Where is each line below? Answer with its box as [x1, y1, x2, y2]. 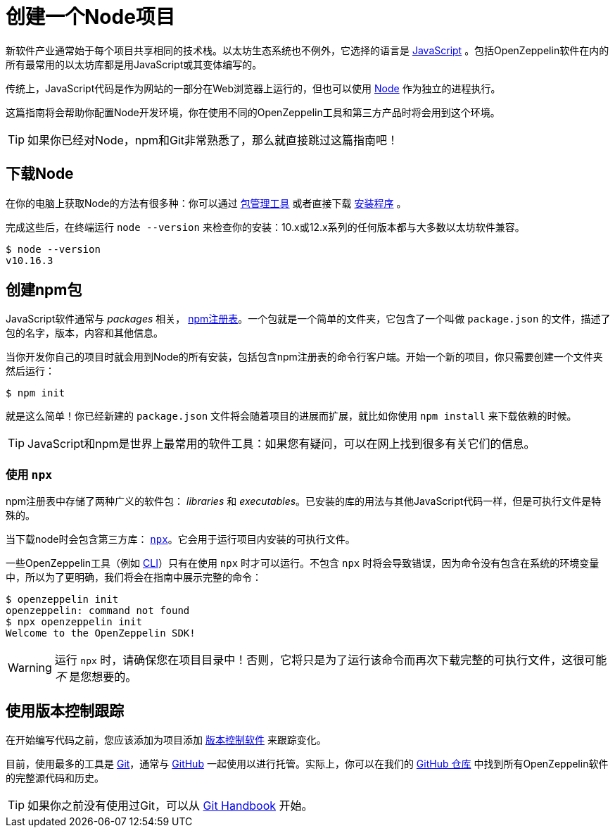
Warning [8, 660, 52, 675]
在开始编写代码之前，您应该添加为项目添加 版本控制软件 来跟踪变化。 [6, 734, 326, 746]
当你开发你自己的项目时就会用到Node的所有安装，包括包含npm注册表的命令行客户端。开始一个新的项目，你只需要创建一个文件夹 [6, 351, 603, 363]
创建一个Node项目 [6, 5, 175, 29]
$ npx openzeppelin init [6, 616, 142, 628]
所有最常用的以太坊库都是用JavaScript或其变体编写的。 [6, 58, 262, 70]
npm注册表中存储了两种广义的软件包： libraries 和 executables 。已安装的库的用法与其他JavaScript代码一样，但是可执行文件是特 [6, 495, 602, 508]
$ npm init [6, 387, 65, 399]
